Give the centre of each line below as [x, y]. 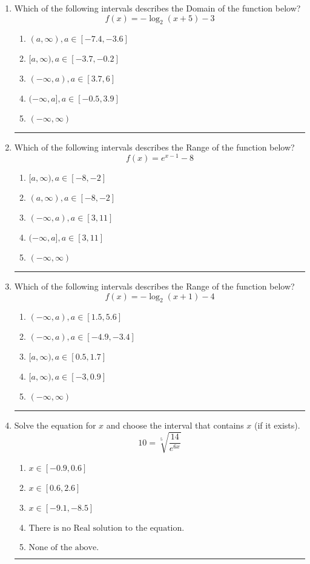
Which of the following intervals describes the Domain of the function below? [157, 8]
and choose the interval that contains [175, 425]
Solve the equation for [55, 425]
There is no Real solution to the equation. [107, 528]
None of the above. [64, 547]
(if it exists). [277, 425]
